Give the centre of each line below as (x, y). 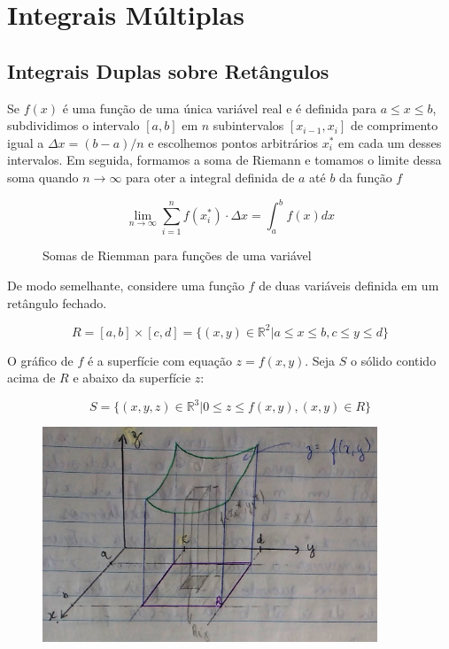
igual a (26, 142)
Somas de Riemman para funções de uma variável (177, 255)
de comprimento (394, 125)
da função (366, 177)
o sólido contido (394, 360)
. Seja (320, 360)
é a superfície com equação (159, 360)
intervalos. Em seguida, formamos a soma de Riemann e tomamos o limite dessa (224, 160)
